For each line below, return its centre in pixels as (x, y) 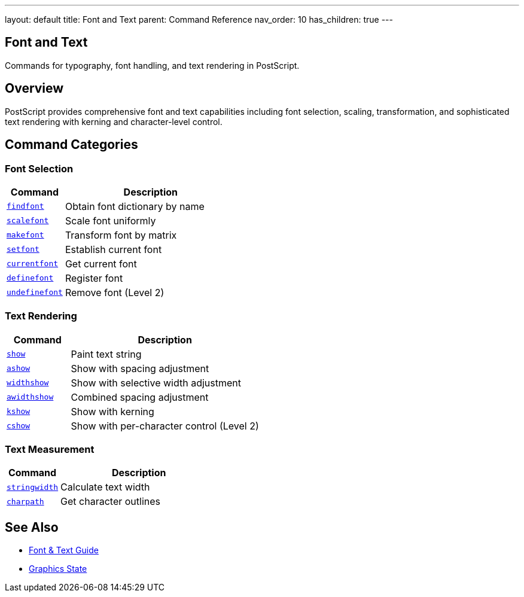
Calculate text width (105, 487)
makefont (25, 235)
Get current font (101, 264)
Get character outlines (111, 502)
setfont (23, 249)
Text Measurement (50, 450)
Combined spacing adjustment (140, 397)
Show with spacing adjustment (140, 368)
